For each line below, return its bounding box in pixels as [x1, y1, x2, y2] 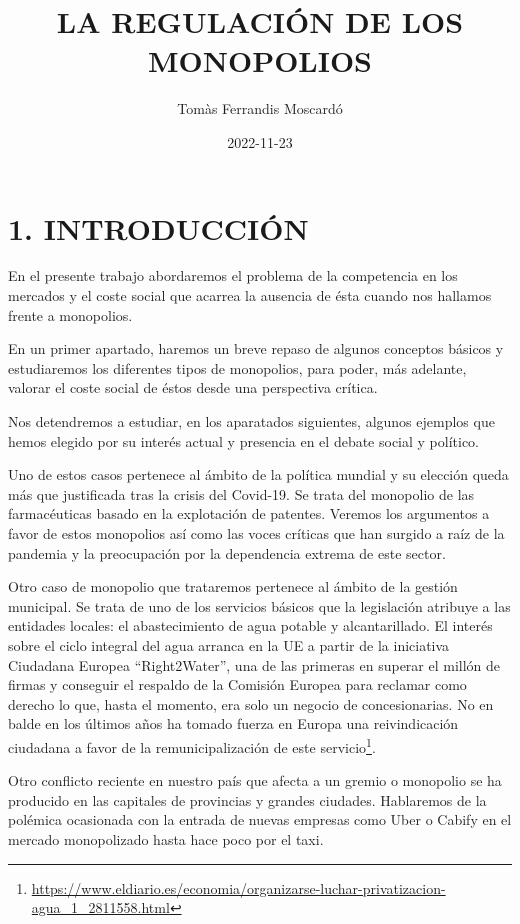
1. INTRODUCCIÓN [8, 207, 309, 248]
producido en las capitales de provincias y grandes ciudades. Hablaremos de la [8, 789, 487, 810]
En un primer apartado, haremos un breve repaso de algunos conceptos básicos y [8, 338, 504, 359]
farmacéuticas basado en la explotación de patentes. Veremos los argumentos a [8, 503, 490, 524]
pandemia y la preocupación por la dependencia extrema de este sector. [8, 542, 446, 563]
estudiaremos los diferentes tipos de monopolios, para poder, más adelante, [8, 357, 467, 378]
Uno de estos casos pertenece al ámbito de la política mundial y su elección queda [8, 464, 509, 485]
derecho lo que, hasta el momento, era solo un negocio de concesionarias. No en [8, 693, 494, 714]
